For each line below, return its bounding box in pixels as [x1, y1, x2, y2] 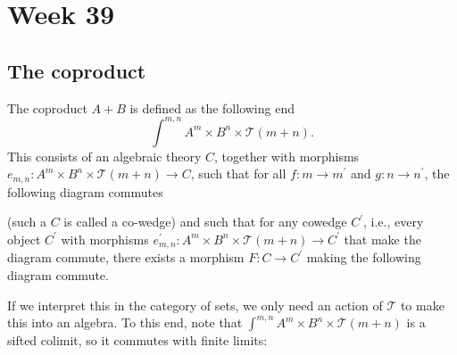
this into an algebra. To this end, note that [7, 313, 243, 332]
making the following [306, 248, 421, 267]
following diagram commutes [7, 182, 163, 201]
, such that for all [190, 164, 287, 183]
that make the [344, 229, 421, 248]
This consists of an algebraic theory [7, 146, 202, 165]
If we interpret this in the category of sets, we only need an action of [7, 295, 383, 314]
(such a [7, 212, 47, 231]
